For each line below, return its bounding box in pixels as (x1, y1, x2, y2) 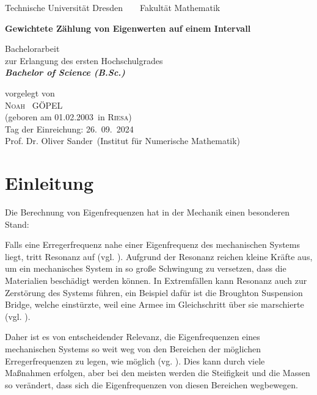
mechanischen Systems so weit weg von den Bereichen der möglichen (5, 342, 261, 355)
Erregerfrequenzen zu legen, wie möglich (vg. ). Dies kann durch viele (5, 354, 265, 367)
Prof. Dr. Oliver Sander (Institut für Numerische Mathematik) (5, 134, 241, 147)
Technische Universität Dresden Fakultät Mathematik (5, 1, 220, 13)
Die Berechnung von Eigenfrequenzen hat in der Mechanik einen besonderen (5, 206, 290, 219)
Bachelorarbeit (5, 42, 60, 55)
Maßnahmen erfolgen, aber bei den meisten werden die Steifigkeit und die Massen (5, 366, 310, 379)
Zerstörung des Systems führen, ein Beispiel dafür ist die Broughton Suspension (5, 286, 303, 299)
